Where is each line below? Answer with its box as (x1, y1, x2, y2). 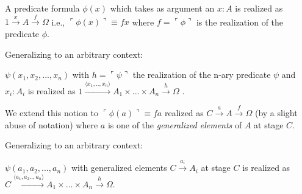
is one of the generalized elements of (107, 118, 242, 131)
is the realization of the (196, 15, 284, 28)
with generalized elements (71, 161, 167, 174)
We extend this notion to (5, 106, 98, 119)
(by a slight (254, 106, 298, 119)
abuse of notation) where (5, 118, 98, 131)
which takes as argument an (110, 2, 215, 14)
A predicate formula (5, 2, 80, 14)
